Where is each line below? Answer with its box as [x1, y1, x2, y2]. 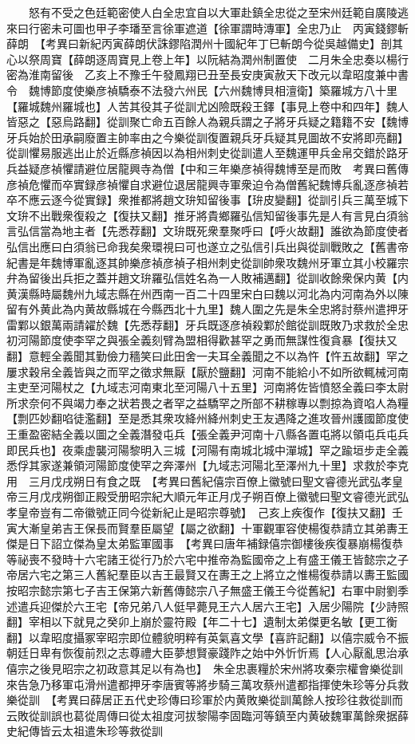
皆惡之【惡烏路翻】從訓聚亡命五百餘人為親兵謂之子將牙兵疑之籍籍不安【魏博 [6, 113, 409, 130]
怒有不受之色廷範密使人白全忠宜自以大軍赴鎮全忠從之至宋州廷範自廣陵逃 [28, 4, 409, 20]
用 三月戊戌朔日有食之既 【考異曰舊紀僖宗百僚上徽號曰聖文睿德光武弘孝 [6, 472, 392, 489]
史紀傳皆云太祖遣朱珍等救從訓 [6, 722, 163, 739]
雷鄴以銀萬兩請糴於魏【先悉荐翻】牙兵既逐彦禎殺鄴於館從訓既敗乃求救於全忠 [6, 316, 409, 333]
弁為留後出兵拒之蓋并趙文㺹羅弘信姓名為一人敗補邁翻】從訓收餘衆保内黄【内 [6, 270, 409, 286]
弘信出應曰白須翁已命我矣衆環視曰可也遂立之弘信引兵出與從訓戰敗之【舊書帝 [6, 238, 409, 254]
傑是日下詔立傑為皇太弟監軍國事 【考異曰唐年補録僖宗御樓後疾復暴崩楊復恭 [6, 535, 403, 552]
